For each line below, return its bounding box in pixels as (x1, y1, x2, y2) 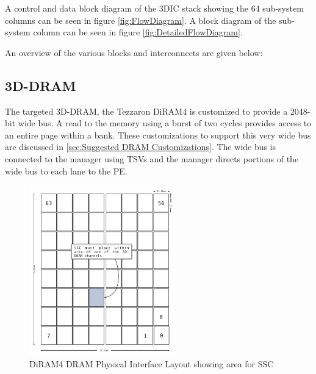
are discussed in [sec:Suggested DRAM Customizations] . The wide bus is (5, 140, 276, 153)
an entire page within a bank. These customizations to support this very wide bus (5, 128, 311, 141)
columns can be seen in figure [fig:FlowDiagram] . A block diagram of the (5, 13, 276, 26)
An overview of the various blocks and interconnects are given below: (5, 46, 263, 59)
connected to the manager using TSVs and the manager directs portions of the (5, 152, 299, 165)
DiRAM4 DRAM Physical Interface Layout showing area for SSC (29, 358, 274, 370)
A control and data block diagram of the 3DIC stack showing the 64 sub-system (5, 2, 304, 14)
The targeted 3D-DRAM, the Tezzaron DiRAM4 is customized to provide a (5, 104, 288, 117)
